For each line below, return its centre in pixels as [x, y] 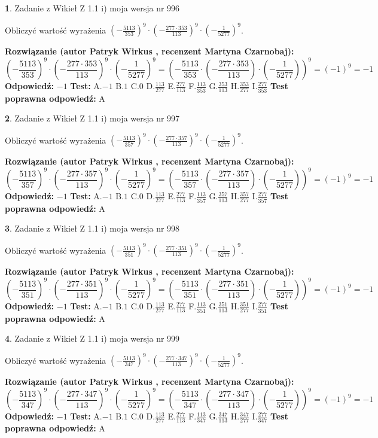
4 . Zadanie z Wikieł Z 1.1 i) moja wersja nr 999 [92, 338]
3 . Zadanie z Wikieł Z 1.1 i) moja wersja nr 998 [92, 228]
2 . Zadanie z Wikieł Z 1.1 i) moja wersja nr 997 [92, 118]
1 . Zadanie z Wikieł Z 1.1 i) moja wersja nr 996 [92, 8]
